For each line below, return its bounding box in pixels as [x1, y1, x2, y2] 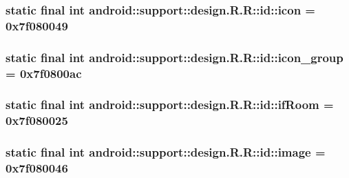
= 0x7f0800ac [6, 64, 82, 81]
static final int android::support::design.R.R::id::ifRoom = [6, 96, 334, 113]
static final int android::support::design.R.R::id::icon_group [6, 48, 343, 66]
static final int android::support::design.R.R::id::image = [6, 144, 326, 161]
